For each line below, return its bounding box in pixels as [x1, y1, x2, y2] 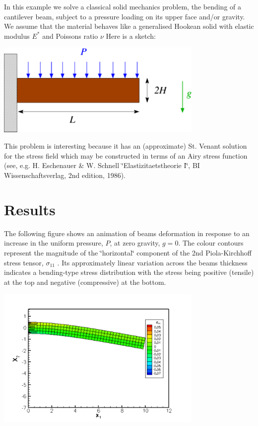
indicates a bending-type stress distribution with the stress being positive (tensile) [4, 267, 254, 277]
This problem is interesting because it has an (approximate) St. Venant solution [4, 141, 247, 151]
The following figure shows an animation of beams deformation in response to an [4, 228, 250, 238]
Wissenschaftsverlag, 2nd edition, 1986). [4, 170, 126, 180]
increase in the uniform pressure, [4, 238, 103, 248]
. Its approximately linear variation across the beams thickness [57, 257, 248, 267]
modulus [4, 30, 30, 41]
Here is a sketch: [106, 30, 156, 41]
